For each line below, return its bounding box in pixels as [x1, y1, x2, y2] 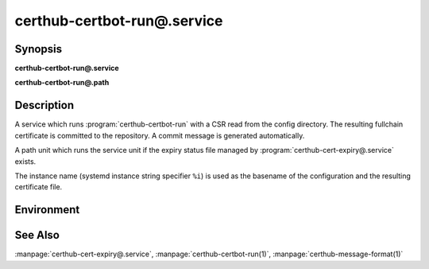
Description [14, 99, 75, 112]
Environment [14, 203, 80, 216]
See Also [14, 228, 60, 242]
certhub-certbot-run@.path [14, 78, 110, 88]
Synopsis [14, 42, 63, 56]
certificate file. [14, 182, 63, 192]
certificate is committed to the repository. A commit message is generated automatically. [14, 131, 305, 140]
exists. [14, 156, 37, 166]
